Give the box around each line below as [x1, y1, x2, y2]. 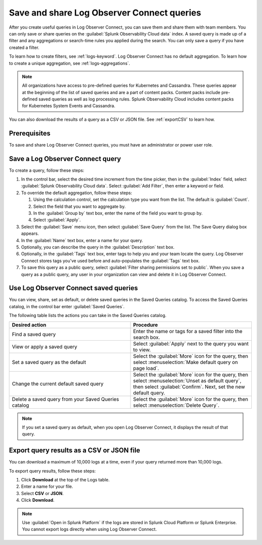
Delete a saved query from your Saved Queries [12, 396, 119, 402]
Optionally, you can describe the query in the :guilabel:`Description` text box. [21, 244, 175, 250]
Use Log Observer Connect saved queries [9, 284, 138, 292]
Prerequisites [9, 129, 50, 137]
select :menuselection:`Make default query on [133, 359, 238, 365]
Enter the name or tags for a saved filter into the [133, 328, 243, 334]
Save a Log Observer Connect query [9, 154, 121, 163]
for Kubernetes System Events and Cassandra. [22, 103, 115, 109]
